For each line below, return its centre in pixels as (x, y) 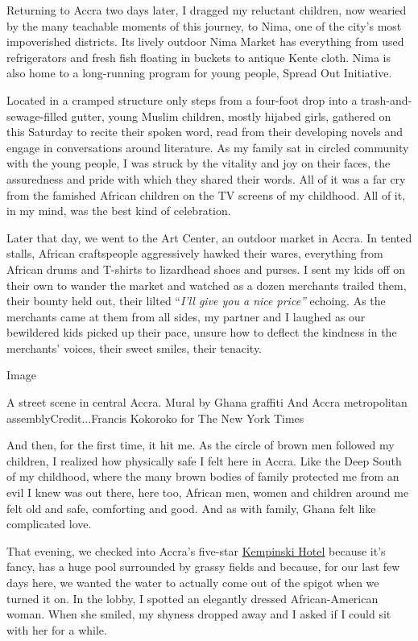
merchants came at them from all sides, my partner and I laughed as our (186, 316)
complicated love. (49, 524)
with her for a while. (57, 629)
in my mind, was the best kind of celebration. (119, 211)
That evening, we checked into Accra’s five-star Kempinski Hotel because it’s (196, 550)
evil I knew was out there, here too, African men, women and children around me (208, 492)
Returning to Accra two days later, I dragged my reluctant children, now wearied (207, 10)
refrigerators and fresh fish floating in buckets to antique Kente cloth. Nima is (199, 57)
